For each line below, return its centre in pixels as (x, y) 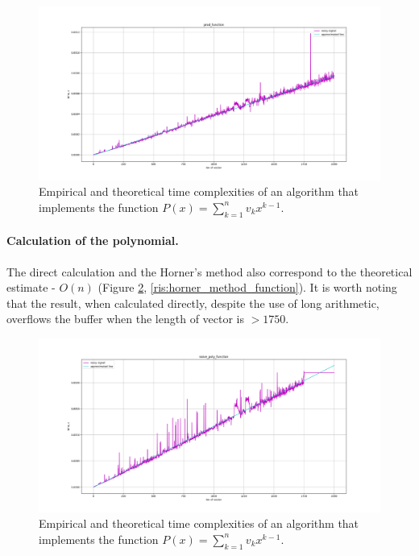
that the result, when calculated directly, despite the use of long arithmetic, (193, 303)
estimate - (31, 287)
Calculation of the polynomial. (93, 241)
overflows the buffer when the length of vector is (126, 319)
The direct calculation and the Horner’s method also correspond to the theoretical (209, 271)
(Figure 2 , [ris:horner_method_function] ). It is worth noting (247, 287)
